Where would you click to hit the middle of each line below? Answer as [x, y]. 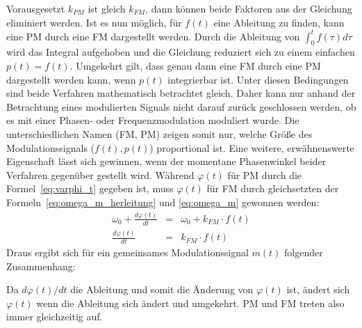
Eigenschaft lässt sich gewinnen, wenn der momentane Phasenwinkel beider [166, 161]
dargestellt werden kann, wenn [71, 79]
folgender [303, 252]
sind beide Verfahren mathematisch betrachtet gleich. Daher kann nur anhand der [181, 93]
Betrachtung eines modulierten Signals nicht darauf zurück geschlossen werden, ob [181, 106]
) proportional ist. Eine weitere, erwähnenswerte [252, 147]
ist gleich [107, 8]
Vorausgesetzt [36, 8]
